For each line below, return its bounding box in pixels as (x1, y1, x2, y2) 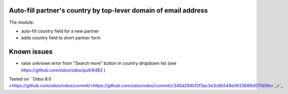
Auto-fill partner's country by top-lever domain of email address (9, 6, 208, 15)
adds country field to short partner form (21, 35, 101, 41)
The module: (9, 19, 34, 25)
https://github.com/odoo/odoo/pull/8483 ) (21, 67, 106, 73)
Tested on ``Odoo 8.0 (9, 76, 52, 82)
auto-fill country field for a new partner (21, 28, 99, 34)
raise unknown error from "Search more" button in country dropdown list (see (21, 61, 176, 66)
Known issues (9, 47, 53, 56)
